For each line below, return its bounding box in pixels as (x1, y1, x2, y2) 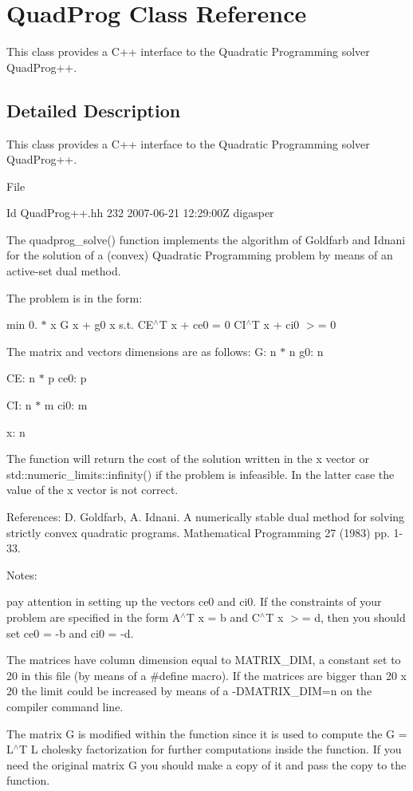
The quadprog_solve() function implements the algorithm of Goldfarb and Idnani (6, 231, 406, 247)
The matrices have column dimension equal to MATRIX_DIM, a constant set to (6, 651, 401, 668)
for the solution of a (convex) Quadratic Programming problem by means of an (6, 247, 393, 263)
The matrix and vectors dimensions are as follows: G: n (6, 342, 277, 359)
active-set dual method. (6, 263, 121, 279)
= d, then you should (301, 608, 406, 625)
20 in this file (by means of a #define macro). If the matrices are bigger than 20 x (6, 666, 407, 683)
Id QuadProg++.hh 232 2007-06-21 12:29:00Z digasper (6, 204, 274, 221)
